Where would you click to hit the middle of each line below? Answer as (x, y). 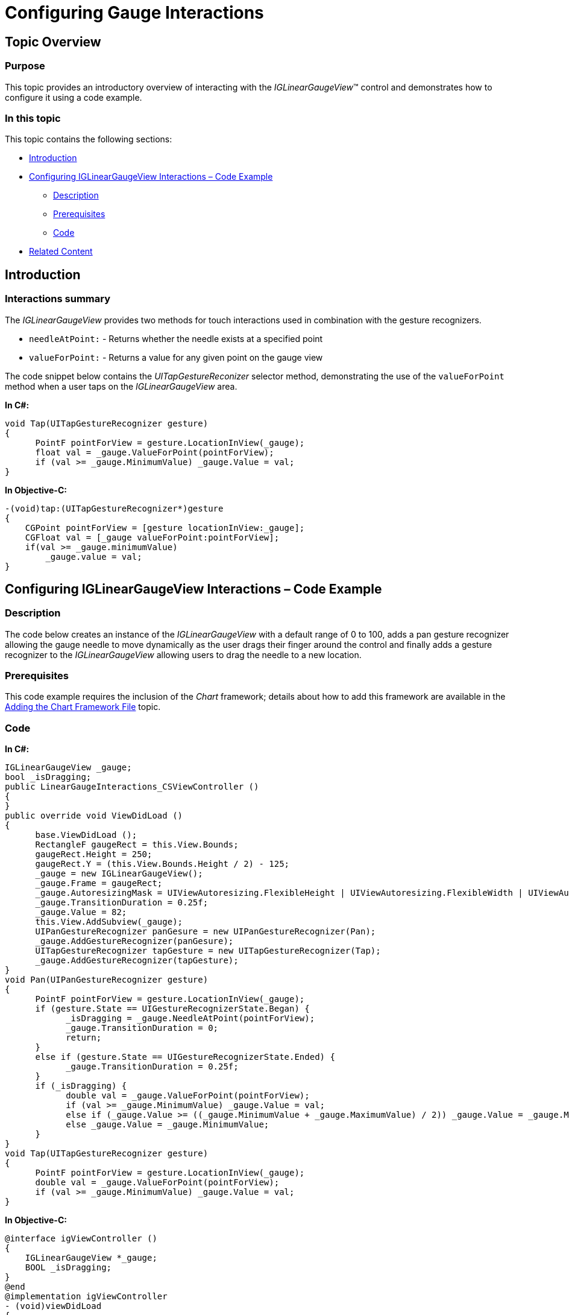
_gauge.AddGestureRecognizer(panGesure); (134, 941)
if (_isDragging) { (81, 1086)
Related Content (61, 252)
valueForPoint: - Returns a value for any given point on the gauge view (176, 357)
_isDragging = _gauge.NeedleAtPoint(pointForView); (190, 1019)
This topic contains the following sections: (89, 139)
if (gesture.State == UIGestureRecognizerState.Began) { (172, 1009)
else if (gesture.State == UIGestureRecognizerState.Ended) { (185, 1057)
